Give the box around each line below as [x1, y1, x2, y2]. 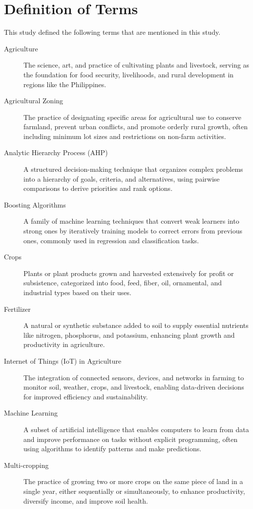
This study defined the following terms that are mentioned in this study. [4, 27, 221, 37]
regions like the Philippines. [23, 79, 106, 89]
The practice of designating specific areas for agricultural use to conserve [23, 112, 241, 122]
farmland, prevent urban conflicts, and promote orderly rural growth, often [23, 121, 248, 132]
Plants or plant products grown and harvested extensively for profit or [23, 268, 234, 278]
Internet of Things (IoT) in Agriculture [4, 355, 122, 366]
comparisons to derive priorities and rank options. [23, 183, 173, 193]
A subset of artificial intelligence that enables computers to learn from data [23, 424, 249, 434]
